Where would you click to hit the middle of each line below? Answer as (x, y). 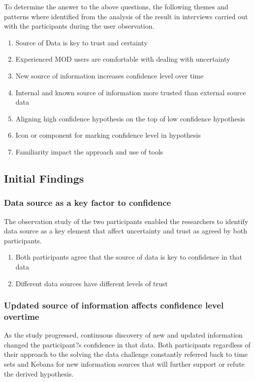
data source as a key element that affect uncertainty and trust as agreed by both (126, 231)
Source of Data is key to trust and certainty (81, 42)
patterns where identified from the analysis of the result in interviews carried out (126, 16)
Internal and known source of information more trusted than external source (131, 92)
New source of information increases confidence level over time (110, 75)
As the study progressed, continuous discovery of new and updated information (123, 335)
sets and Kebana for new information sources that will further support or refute (124, 364)
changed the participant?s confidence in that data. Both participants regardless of (127, 344)
